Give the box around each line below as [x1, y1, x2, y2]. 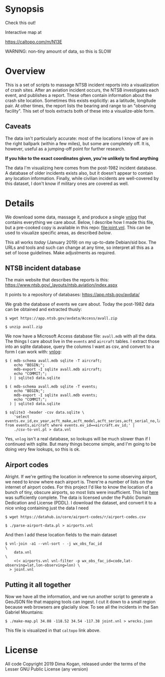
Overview [5, 65, 46, 77]
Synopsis [5, 3, 44, 15]
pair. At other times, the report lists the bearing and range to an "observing [5, 102, 156, 109]
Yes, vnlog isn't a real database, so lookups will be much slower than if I [5, 436, 151, 442]
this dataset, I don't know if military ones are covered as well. [5, 181, 129, 186]
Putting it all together [5, 581, 71, 589]
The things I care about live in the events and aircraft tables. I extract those [5, 338, 160, 344]
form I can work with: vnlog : [5, 349, 62, 355]
